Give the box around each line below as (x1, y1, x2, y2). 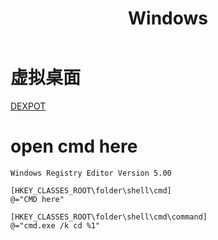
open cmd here (10, 135, 138, 158)
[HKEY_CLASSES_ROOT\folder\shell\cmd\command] (10, 212, 208, 222)
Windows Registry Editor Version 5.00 (10, 168, 172, 178)
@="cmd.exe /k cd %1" (10, 220, 101, 231)
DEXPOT (10, 100, 47, 112)
